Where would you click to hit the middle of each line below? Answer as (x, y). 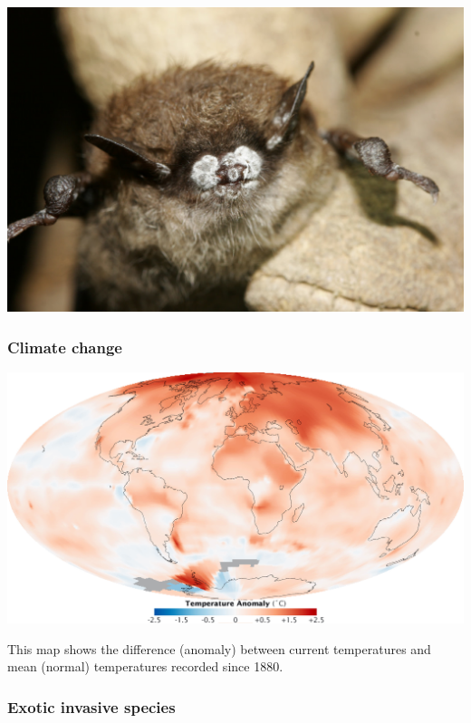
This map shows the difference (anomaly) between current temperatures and (219, 648)
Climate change (65, 347)
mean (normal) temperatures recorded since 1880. (145, 666)
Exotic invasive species (91, 706)
